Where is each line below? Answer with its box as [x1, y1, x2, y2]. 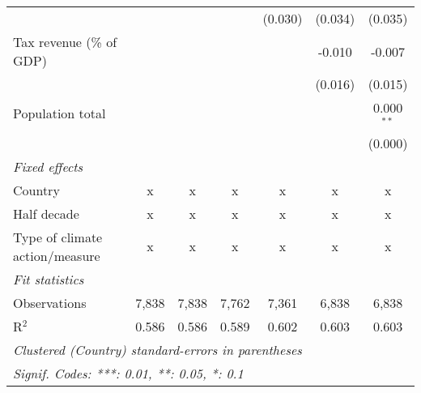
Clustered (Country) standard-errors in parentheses [13, 340, 302, 359]
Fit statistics [13, 269, 84, 288]
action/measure [13, 246, 100, 265]
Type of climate [13, 227, 103, 246]
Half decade [13, 203, 79, 223]
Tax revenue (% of [13, 32, 117, 51]
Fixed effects [13, 156, 83, 176]
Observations [13, 293, 87, 312]
